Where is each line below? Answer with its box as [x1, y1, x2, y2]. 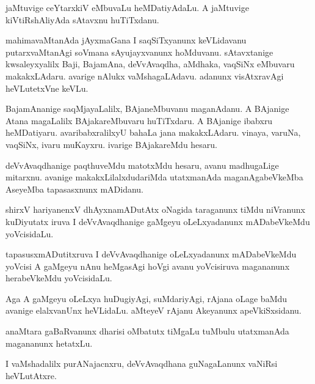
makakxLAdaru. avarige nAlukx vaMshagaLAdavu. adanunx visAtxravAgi [5, 69, 284, 82]
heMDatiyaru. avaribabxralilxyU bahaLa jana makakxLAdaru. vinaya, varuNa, [5, 126, 301, 139]
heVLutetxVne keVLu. [5, 81, 89, 94]
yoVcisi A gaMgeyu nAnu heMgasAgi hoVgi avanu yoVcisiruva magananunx [5, 259, 290, 272]
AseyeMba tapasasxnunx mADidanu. [5, 182, 144, 195]
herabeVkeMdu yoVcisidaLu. [5, 271, 112, 284]
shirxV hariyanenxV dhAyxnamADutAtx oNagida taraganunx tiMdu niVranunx [5, 203, 305, 216]
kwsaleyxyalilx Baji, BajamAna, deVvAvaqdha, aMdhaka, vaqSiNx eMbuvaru [5, 57, 295, 70]
